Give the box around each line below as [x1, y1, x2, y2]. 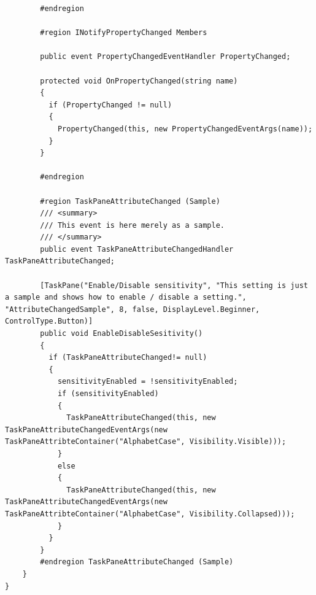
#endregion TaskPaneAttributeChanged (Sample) [40, 558, 234, 567]
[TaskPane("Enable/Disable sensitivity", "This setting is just [40, 281, 308, 290]
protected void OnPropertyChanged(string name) [40, 76, 238, 85]
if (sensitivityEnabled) [57, 389, 159, 398]
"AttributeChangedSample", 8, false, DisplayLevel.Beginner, [5, 305, 260, 314]
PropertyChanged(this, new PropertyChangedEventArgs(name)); [57, 124, 313, 133]
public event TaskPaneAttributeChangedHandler [40, 244, 234, 254]
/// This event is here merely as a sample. [40, 220, 225, 230]
